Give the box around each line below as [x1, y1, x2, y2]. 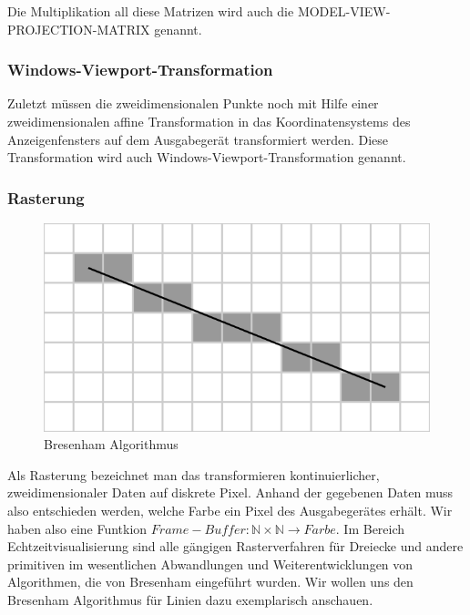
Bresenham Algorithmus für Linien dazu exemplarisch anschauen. [7, 589, 373, 609]
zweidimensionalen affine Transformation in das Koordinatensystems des [7, 112, 411, 130]
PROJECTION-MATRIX [7, 19, 150, 38]
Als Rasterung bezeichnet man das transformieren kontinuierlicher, [7, 465, 380, 484]
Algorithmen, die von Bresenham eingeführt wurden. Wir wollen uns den [7, 572, 414, 591]
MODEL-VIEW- [297, 2, 391, 20]
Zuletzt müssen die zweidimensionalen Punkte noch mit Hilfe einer [7, 94, 379, 113]
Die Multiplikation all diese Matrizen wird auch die [7, 2, 294, 20]
